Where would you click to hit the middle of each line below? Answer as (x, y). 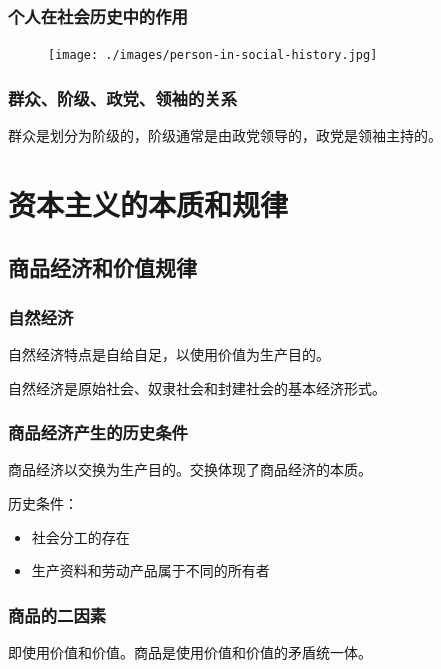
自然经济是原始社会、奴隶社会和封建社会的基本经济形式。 (197, 387)
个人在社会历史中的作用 (98, 15)
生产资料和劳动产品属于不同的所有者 (150, 570)
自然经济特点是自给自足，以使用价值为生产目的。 (169, 354)
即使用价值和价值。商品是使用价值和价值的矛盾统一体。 (190, 652)
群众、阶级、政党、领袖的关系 (123, 97)
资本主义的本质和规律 (148, 203)
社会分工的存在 (80, 536)
